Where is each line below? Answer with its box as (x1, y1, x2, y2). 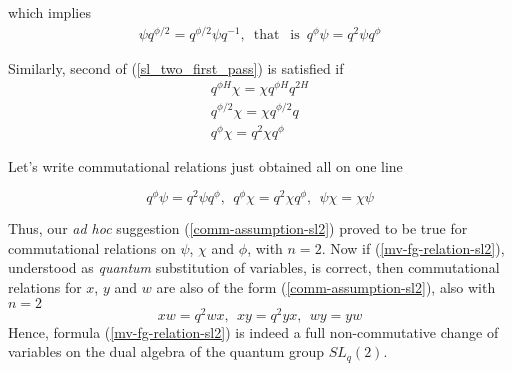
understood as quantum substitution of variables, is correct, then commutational (8, 257, 500, 278)
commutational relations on (8, 237, 176, 258)
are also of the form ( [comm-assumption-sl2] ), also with (156, 277, 496, 298)
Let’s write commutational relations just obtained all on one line (8, 155, 403, 176)
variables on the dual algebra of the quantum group (8, 341, 325, 362)
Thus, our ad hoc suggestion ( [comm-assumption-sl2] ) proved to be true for (8, 218, 468, 239)
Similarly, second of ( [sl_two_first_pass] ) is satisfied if (8, 57, 344, 78)
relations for (8, 277, 82, 298)
